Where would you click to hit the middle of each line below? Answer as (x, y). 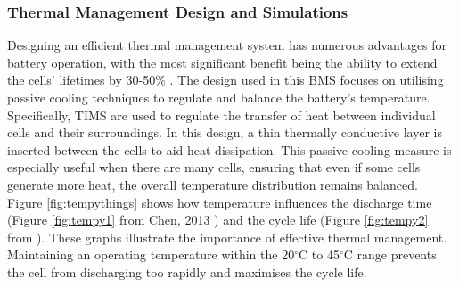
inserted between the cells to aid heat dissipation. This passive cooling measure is (229, 149)
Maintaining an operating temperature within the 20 (151, 254)
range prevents (397, 254)
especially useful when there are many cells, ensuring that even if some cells (214, 167)
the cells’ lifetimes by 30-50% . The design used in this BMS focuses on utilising (225, 80)
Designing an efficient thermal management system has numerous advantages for (227, 45)
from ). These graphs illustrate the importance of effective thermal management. (227, 237)
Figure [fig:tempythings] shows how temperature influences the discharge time (220, 202)
